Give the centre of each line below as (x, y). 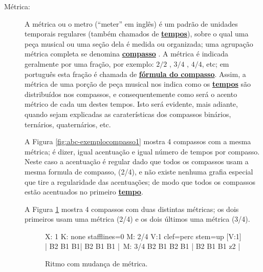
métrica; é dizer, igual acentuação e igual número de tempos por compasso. (142, 151)
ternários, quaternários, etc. (68, 124)
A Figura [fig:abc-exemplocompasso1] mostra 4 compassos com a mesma (138, 141)
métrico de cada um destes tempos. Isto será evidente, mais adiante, (131, 104)
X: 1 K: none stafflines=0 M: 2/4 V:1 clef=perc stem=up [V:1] (143, 236)
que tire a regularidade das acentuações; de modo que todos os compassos (140, 181)
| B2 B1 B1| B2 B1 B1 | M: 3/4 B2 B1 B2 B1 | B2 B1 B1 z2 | (143, 246)
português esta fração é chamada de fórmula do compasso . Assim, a (135, 74)
